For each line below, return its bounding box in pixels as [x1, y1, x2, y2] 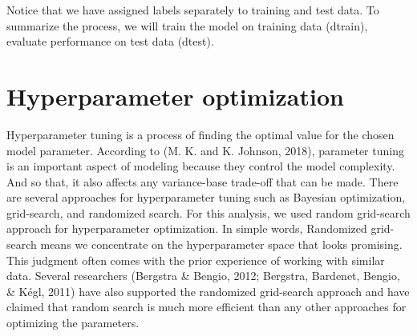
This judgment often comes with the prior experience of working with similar [6, 251, 385, 268]
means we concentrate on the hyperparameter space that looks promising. [40, 236, 403, 253]
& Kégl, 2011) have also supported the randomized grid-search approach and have [6, 282, 410, 299]
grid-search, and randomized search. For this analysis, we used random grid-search [6, 204, 411, 221]
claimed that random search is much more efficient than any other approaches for [6, 298, 407, 315]
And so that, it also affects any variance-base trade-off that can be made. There [6, 173, 399, 190]
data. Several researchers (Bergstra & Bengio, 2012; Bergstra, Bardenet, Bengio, [6, 267, 400, 284]
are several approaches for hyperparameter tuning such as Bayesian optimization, [6, 189, 406, 206]
